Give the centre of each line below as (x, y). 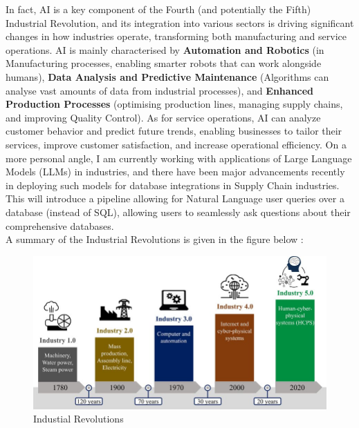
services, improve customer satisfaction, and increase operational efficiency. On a (176, 144)
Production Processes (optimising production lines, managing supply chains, (174, 104)
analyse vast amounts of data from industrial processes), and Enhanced (160, 90)
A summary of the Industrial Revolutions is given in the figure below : (155, 239)
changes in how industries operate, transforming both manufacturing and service (176, 36)
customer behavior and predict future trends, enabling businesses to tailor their (174, 131)
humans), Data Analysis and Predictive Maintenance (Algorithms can (167, 76)
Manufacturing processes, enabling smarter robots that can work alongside (164, 63)
